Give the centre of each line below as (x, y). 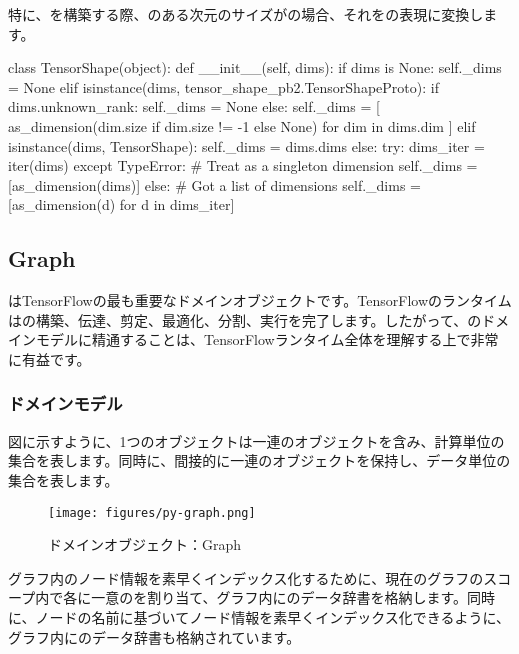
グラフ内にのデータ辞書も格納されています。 (154, 636)
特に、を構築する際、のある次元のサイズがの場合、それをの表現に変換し (246, 14)
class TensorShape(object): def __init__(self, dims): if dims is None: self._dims (255, 67)
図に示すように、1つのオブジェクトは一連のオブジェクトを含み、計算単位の (256, 440)
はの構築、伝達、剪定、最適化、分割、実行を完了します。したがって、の (245, 319)
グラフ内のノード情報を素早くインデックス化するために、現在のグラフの (246, 577)
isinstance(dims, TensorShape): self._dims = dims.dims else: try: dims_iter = (246, 145)
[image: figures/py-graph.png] (152, 512)
